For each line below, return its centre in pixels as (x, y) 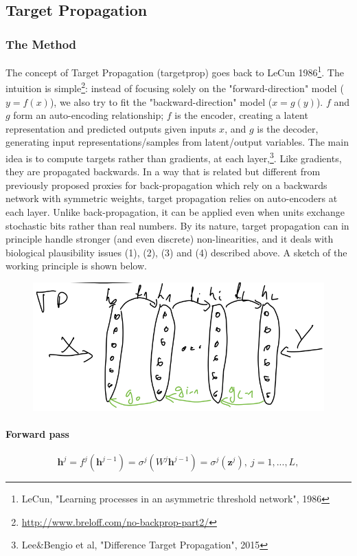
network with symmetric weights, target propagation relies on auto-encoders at (172, 198)
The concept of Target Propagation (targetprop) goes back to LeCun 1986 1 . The (175, 71)
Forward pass (37, 433)
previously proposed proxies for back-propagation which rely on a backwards (166, 185)
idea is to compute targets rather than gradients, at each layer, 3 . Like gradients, (174, 157)
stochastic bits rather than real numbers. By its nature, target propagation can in (177, 225)
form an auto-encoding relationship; (89, 115)
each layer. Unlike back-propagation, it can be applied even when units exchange (175, 211)
